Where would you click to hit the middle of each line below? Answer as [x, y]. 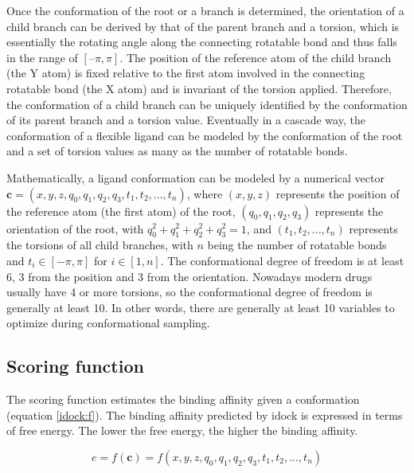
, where [205, 193]
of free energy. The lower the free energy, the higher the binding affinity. [182, 430]
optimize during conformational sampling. [108, 323]
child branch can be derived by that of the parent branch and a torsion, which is [203, 26]
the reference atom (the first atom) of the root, [121, 211]
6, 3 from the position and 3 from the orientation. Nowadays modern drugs [189, 276]
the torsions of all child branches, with [100, 245]
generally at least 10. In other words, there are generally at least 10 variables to [201, 307]
